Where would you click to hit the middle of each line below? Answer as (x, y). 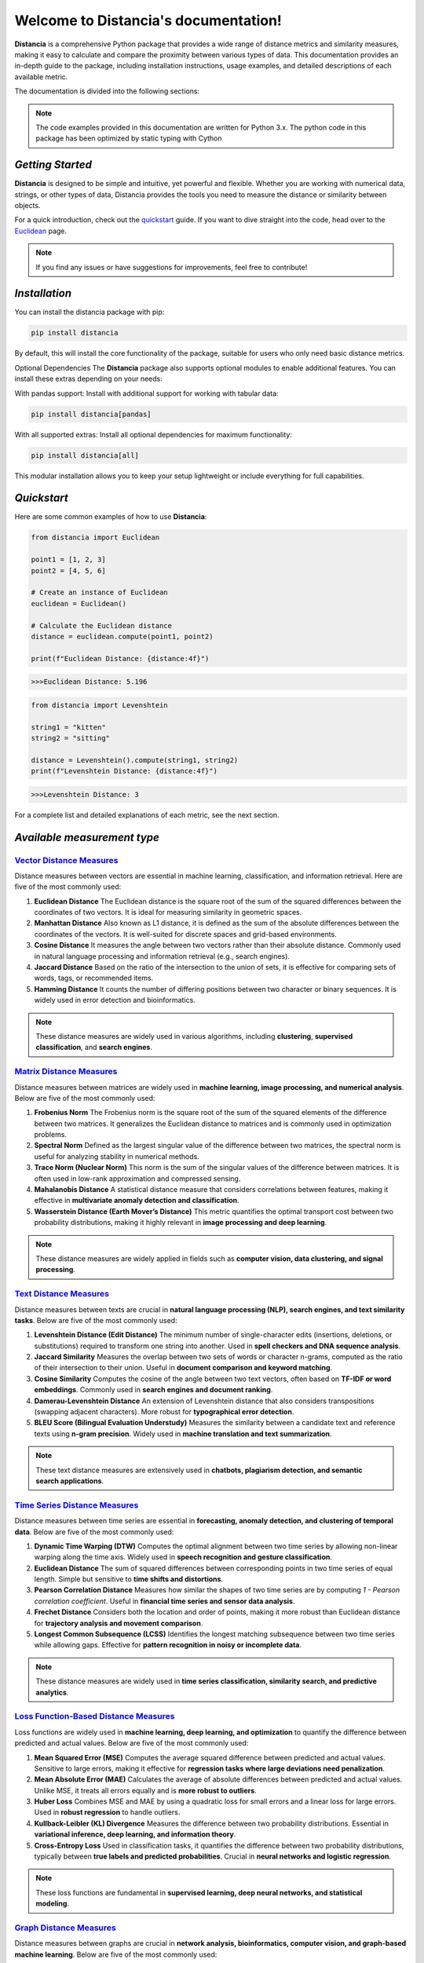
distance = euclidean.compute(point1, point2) (122, 636)
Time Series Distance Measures (77, 1505)
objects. (27, 205)
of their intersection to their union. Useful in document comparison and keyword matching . (183, 1368)
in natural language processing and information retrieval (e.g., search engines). (162, 956)
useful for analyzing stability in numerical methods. (117, 1156)
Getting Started (53, 165)
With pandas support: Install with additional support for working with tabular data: (146, 393)
